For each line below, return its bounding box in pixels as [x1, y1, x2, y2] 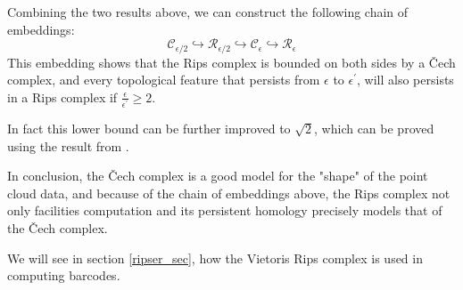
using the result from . [7, 136, 129, 155]
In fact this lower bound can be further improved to [7, 118, 291, 137]
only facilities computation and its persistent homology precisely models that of [7, 201, 442, 220]
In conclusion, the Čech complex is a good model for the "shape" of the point [7, 166, 428, 185]
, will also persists [357, 70, 454, 89]
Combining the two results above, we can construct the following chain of [7, 3, 409, 20]
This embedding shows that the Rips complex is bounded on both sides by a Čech [7, 52, 456, 71]
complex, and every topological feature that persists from [7, 70, 320, 89]
